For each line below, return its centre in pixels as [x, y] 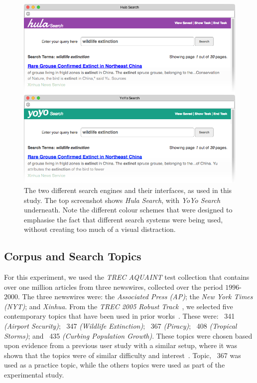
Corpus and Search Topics [73, 256]
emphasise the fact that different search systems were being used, [124, 219]
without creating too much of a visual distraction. [100, 229]
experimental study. [34, 375]
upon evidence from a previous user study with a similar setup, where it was [121, 345]
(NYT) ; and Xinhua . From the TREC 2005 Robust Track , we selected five [119, 306]
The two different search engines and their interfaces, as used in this [128, 190]
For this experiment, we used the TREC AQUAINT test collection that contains [127, 277]
